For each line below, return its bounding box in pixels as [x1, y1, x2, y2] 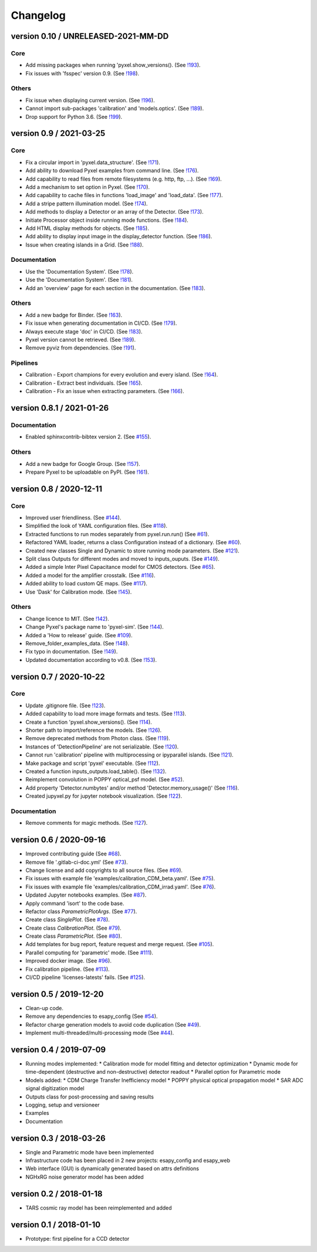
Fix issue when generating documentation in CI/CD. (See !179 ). [25, 319, 177, 327]
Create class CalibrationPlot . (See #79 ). [25, 924, 122, 931]
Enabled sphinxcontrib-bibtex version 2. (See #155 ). [25, 433, 151, 441]
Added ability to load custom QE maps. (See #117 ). [25, 580, 148, 587]
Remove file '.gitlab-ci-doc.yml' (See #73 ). [25, 858, 129, 865]
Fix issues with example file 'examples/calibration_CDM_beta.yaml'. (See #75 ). [25, 875, 215, 882]
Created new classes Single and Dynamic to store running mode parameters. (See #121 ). [25, 547, 240, 554]
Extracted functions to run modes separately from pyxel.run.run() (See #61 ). [25, 530, 210, 538]
